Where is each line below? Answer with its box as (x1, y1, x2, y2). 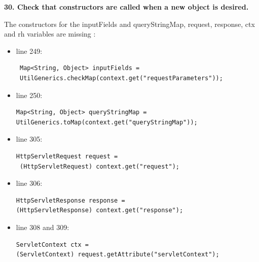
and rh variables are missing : (4, 28, 96, 39)
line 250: (16, 89, 43, 100)
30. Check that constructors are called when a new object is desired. (4, 2, 249, 12)
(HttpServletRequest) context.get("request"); (19, 162, 179, 170)
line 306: (16, 178, 43, 188)
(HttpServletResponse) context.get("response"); (16, 207, 183, 214)
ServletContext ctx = (16, 241, 89, 248)
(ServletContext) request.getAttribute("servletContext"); (16, 251, 219, 258)
